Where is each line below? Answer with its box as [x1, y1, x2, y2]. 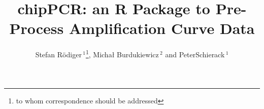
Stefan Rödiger [35, 49, 82, 59]
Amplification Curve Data [69, 18, 255, 39]
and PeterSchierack [165, 49, 225, 59]
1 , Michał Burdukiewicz [85, 48, 159, 59]
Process [9, 18, 64, 39]
